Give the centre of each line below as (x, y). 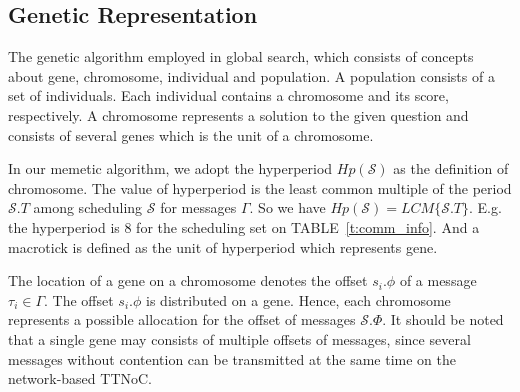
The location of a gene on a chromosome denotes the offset (188, 280)
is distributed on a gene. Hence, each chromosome (298, 299)
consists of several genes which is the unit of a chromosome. (191, 134)
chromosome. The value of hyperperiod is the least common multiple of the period (260, 187)
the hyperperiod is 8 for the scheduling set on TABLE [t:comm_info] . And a (244, 226)
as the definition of (451, 168)
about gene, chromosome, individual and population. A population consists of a (251, 75)
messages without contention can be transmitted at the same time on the (232, 358)
